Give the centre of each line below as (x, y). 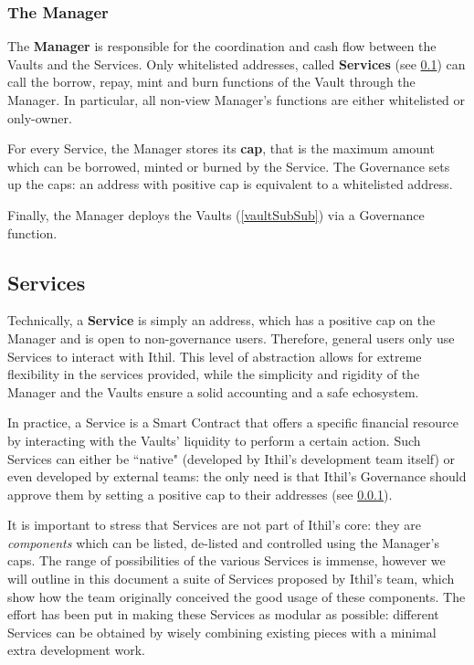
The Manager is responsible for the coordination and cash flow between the (222, 46)
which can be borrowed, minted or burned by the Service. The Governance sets (229, 166)
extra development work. (76, 650)
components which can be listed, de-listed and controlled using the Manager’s (223, 542)
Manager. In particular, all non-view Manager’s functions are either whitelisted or (237, 100)
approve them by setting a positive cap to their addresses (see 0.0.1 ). (200, 494)
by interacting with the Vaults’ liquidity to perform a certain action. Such (214, 440)
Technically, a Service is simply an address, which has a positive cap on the (221, 320)
